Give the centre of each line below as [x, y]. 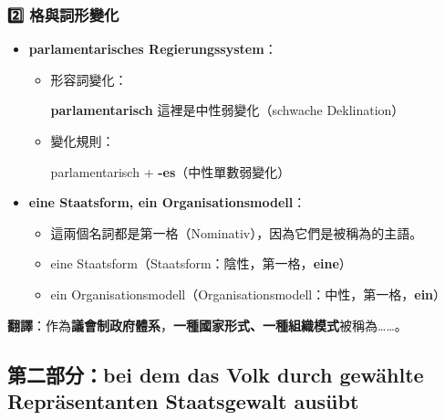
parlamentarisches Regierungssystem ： [153, 49]
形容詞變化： [89, 79]
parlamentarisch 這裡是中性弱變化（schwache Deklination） [228, 110]
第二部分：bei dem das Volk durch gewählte [216, 374]
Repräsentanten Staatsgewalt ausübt [183, 400]
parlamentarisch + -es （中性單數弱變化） [171, 171]
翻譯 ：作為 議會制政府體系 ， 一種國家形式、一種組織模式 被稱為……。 [207, 325]
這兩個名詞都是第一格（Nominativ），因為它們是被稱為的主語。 [237, 232]
